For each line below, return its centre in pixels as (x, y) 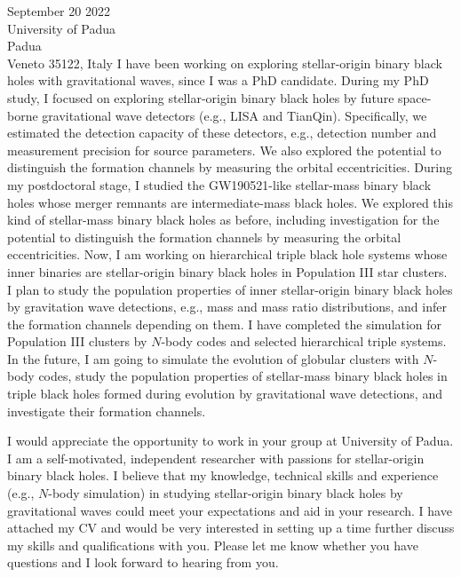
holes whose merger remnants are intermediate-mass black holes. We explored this (230, 202)
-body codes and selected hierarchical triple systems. (304, 341)
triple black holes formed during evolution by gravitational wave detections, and (225, 394)
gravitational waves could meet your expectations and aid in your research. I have (230, 510)
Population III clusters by (77, 341)
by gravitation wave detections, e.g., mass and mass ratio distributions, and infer (227, 307)
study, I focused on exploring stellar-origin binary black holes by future (201, 97)
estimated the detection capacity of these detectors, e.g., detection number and (222, 133)
